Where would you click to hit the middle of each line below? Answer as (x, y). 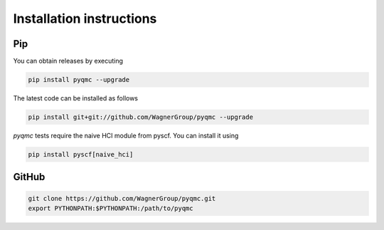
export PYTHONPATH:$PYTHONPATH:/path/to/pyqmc (111, 208)
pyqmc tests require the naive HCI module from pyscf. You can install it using (126, 136)
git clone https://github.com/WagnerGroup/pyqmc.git (122, 198)
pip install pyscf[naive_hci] (81, 154)
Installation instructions (85, 19)
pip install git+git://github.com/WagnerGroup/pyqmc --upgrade (141, 117)
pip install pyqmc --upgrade (79, 80)
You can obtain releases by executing (68, 61)
